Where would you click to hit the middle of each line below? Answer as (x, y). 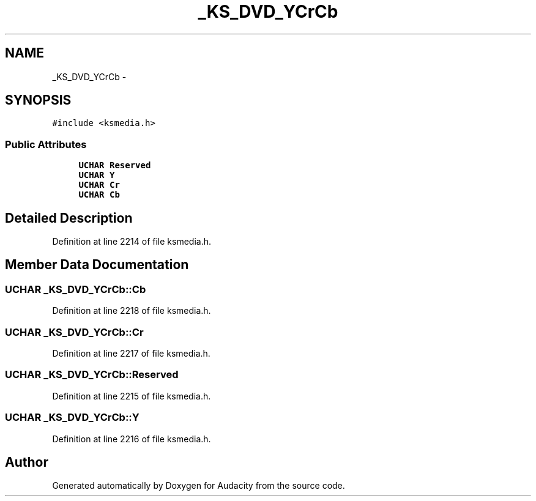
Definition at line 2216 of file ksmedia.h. (132, 439)
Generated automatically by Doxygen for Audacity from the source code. (199, 486)
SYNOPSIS (38, 100)
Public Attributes (46, 144)
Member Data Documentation (97, 265)
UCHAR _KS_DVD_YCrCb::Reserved (92, 375)
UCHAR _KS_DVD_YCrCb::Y (72, 418)
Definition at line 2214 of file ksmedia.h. (132, 242)
